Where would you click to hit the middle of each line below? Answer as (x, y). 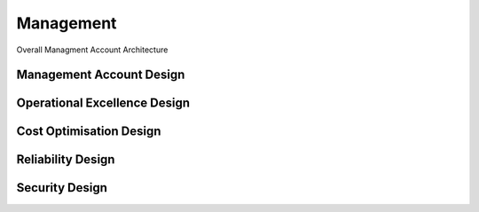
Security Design (62, 188)
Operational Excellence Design (103, 103)
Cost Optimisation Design (89, 132)
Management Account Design (101, 75)
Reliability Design (66, 160)
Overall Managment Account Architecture (92, 50)
